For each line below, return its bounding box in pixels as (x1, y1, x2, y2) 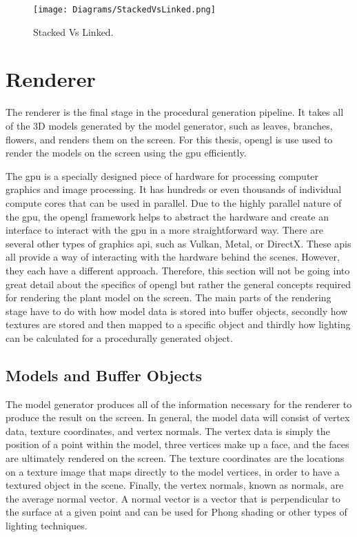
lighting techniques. (6, 518, 88, 533)
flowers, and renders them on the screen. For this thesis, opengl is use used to (6, 132, 333, 146)
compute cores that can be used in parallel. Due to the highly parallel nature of (6, 195, 342, 210)
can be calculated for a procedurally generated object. (6, 330, 233, 345)
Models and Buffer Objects (6, 364, 203, 385)
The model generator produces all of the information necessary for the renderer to (6, 396, 352, 411)
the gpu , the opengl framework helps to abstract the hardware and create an (6, 209, 329, 223)
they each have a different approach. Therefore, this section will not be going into (6, 263, 350, 277)
